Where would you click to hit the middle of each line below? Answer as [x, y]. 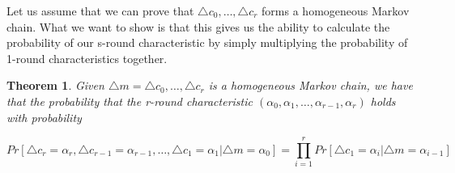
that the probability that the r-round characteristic [130, 101]
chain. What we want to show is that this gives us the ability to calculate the [198, 26]
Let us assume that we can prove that [100, 11]
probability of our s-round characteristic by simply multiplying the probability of [207, 42]
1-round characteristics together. [87, 58]
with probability [44, 117]
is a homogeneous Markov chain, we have [310, 85]
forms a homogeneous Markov [336, 11]
